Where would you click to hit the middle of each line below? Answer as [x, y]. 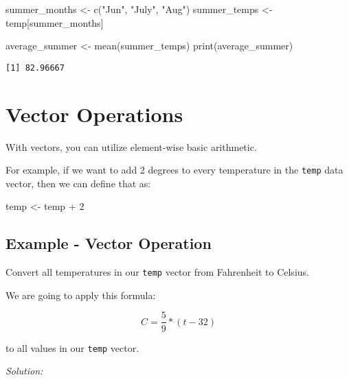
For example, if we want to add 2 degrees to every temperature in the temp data [174, 170]
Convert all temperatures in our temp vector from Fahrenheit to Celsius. [157, 272]
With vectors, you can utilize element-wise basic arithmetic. [131, 146]
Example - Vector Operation [109, 243]
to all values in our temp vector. [72, 347]
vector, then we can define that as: [78, 183]
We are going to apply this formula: [81, 295]
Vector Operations [94, 114]
